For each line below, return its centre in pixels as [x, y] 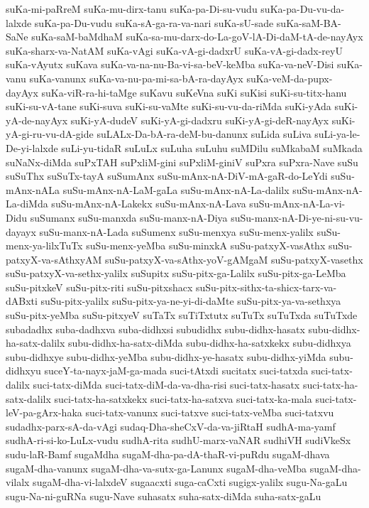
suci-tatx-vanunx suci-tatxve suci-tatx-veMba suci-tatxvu [210, 412]
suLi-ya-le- [337, 134]
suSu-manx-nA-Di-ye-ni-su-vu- [297, 217]
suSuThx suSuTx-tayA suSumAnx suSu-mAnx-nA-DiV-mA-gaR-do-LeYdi [167, 176]
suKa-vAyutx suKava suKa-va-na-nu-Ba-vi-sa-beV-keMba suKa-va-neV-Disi [170, 64]
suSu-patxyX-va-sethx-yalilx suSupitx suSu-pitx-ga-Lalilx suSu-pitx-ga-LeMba [176, 273]
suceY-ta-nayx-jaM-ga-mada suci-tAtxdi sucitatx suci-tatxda [176, 371]
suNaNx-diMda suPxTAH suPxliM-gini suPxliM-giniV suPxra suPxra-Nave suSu [182, 162]
